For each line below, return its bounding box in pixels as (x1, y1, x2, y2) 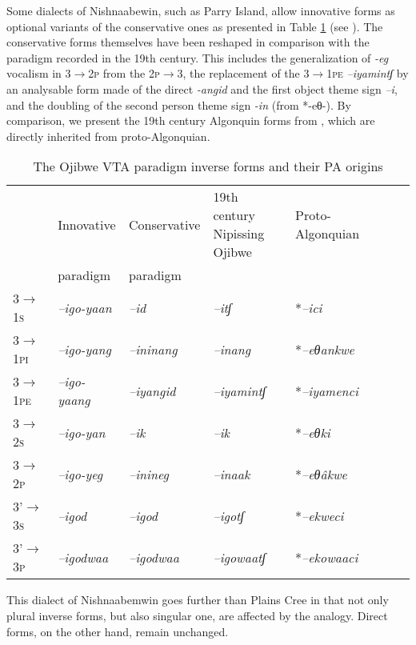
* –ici (295, 298, 322, 317)
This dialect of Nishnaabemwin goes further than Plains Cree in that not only (6, 591, 389, 608)
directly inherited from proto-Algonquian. (6, 127, 210, 144)
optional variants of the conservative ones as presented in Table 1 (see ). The (6, 18, 383, 34)
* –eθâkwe (295, 464, 347, 483)
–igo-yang (58, 339, 111, 359)
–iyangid (129, 381, 176, 400)
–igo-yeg (58, 464, 103, 483)
